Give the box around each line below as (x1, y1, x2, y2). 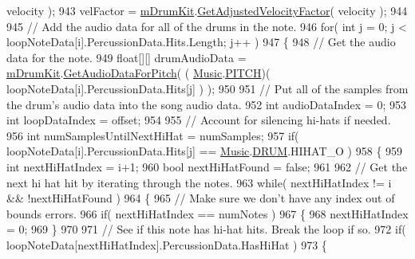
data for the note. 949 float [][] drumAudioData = (6, 49, 247, 65)
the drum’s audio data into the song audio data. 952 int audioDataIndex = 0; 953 (6, 96, 406, 112)
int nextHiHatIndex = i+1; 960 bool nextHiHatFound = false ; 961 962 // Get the (6, 158, 408, 175)
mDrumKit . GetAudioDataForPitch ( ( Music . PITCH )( (6, 65, 271, 81)
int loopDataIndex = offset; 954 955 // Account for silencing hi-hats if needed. (6, 112, 391, 128)
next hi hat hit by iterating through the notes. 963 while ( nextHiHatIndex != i (6, 174, 392, 190)
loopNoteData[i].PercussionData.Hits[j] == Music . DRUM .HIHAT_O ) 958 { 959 (6, 143, 403, 159)
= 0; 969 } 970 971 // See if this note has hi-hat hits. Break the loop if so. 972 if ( (6, 221, 406, 237)
